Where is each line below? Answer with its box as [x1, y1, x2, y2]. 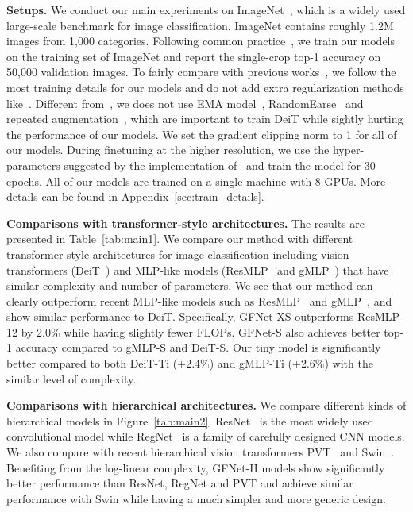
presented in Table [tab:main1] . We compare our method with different [6, 230, 353, 247]
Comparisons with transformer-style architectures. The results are [6, 214, 365, 231]
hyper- [332, 141, 365, 158]
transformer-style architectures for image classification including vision [6, 245, 349, 262]
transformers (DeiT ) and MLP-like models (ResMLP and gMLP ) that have [6, 261, 389, 278]
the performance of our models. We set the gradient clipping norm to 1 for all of [6, 125, 397, 142]
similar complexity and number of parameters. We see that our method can [6, 277, 373, 294]
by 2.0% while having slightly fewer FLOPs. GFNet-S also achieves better [21, 323, 380, 340]
